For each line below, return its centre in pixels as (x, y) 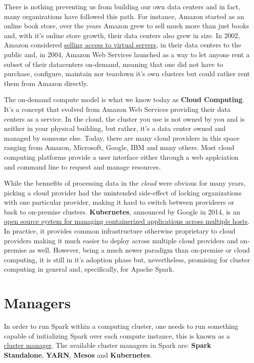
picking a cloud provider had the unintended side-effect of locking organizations (123, 192)
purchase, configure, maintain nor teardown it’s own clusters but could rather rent (127, 74)
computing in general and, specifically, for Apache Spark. (89, 269)
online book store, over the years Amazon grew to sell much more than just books (127, 26)
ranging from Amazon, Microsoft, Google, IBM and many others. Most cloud (119, 147)
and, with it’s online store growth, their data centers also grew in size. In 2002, (122, 35)
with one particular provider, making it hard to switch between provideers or (119, 202)
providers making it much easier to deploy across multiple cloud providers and (121, 240)
